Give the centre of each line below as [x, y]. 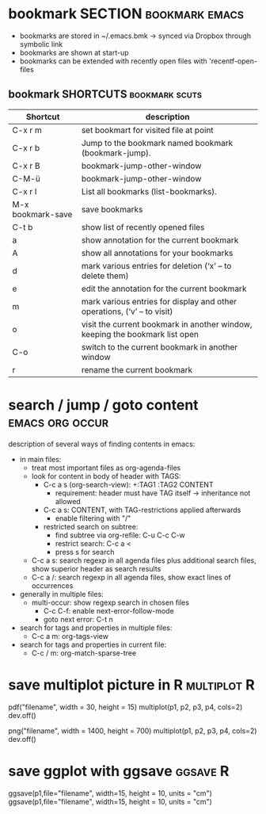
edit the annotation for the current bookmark [164, 289]
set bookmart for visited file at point [147, 130]
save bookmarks [112, 209]
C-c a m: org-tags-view [70, 636]
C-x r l [25, 191]
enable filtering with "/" [93, 518]
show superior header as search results [96, 568]
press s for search [85, 552]
